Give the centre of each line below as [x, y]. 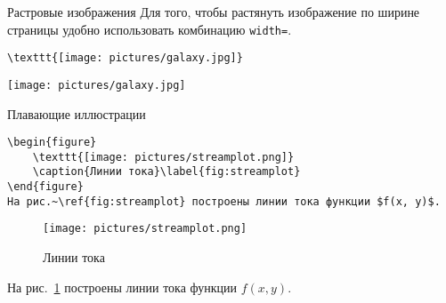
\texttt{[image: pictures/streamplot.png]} [163, 157]
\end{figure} [45, 187]
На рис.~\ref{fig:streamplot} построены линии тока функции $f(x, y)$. [224, 201]
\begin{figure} [52, 143]
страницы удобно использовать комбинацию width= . [150, 29]
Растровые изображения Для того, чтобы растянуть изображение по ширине [214, 12]
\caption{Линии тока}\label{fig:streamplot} [166, 172]
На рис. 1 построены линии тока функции [122, 287]
